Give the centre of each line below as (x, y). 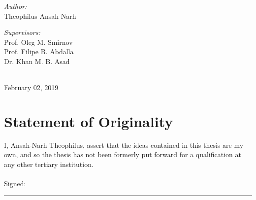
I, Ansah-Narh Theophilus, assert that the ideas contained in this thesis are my (124, 145)
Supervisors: (22, 32)
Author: (16, 6)
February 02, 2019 (31, 87)
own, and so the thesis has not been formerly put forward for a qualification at (123, 154)
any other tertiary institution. (49, 164)
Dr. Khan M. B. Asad (37, 61)
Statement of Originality (89, 121)
